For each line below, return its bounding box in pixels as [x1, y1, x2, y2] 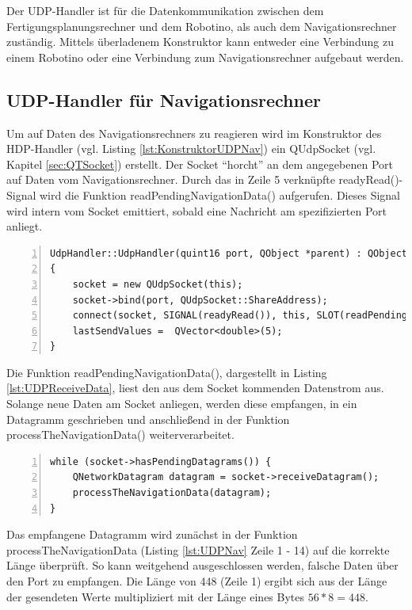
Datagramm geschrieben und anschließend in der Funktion [6, 410, 290, 427]
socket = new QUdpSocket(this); [72, 278, 243, 290]
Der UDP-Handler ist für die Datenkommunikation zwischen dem [6, 2, 324, 18]
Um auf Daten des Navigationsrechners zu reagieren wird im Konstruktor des [6, 124, 382, 141]
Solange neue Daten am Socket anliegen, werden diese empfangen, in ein [6, 395, 357, 412]
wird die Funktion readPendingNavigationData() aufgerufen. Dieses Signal [40, 186, 400, 203]
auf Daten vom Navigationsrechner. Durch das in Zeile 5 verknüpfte [6, 171, 335, 188]
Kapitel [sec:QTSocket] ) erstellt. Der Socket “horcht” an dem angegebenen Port [6, 155, 393, 172]
